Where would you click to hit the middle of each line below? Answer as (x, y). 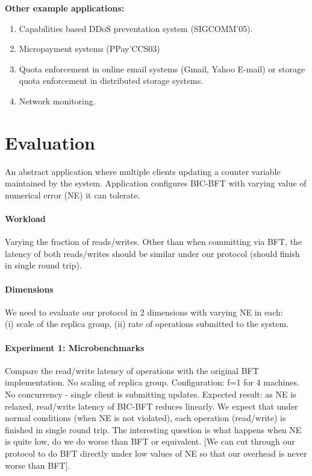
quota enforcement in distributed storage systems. (111, 81)
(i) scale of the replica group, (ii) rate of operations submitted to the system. (147, 324)
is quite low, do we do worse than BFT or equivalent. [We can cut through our (150, 441)
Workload (25, 219)
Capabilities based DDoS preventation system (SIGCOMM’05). (136, 28)
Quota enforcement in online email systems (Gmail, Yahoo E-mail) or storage (162, 68)
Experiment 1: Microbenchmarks (75, 347)
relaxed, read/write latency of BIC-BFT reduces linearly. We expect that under (151, 406)
